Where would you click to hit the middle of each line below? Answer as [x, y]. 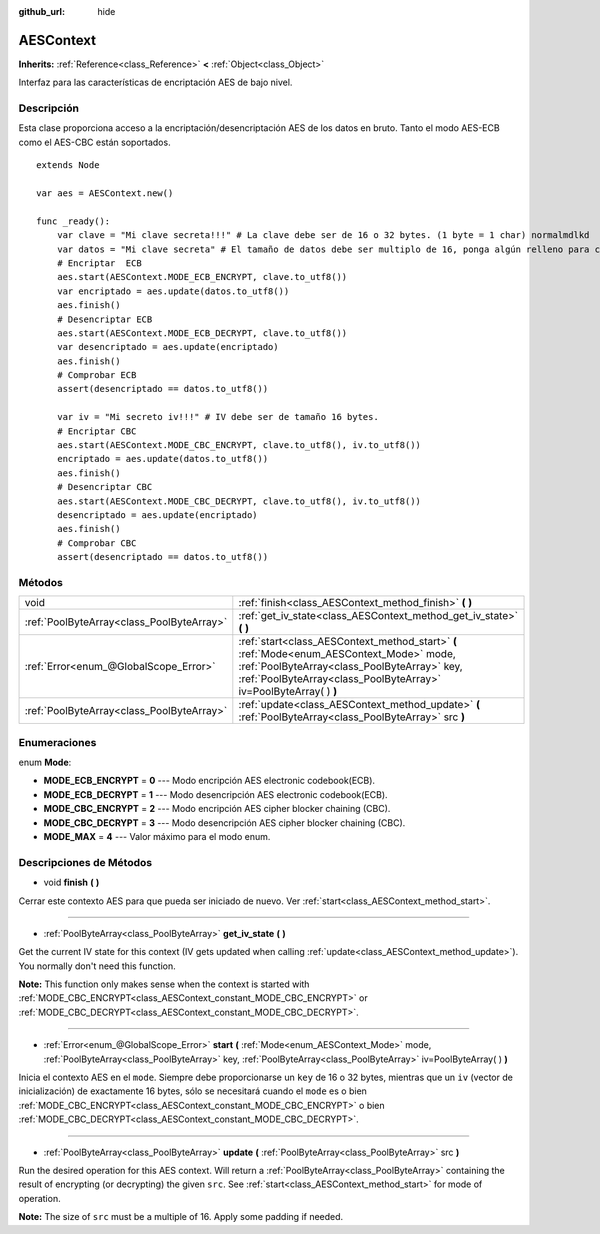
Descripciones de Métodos [85, 862]
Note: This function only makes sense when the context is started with [164, 984]
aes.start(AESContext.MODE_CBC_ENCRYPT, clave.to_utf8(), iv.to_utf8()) [239, 445]
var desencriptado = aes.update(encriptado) [167, 347]
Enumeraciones [57, 742]
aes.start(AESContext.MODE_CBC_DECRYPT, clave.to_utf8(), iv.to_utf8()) [239, 501]
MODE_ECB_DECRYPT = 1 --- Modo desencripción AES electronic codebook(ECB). [216, 794]
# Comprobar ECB [96, 375]
